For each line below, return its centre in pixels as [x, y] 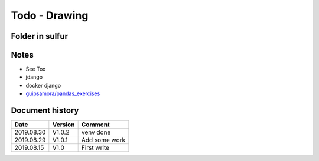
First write [95, 148]
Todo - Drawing [50, 15]
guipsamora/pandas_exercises [63, 93]
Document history [45, 111]
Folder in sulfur [39, 36]
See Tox [35, 69]
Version [64, 125]
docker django [43, 85]
